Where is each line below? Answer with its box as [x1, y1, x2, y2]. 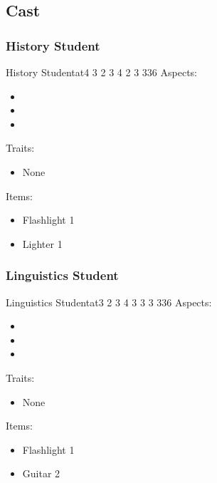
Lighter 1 [22, 236, 63, 251]
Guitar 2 [22, 466, 60, 481]
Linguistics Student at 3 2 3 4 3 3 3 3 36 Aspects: [6, 294, 212, 309]
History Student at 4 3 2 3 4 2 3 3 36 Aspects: [6, 65, 197, 79]
